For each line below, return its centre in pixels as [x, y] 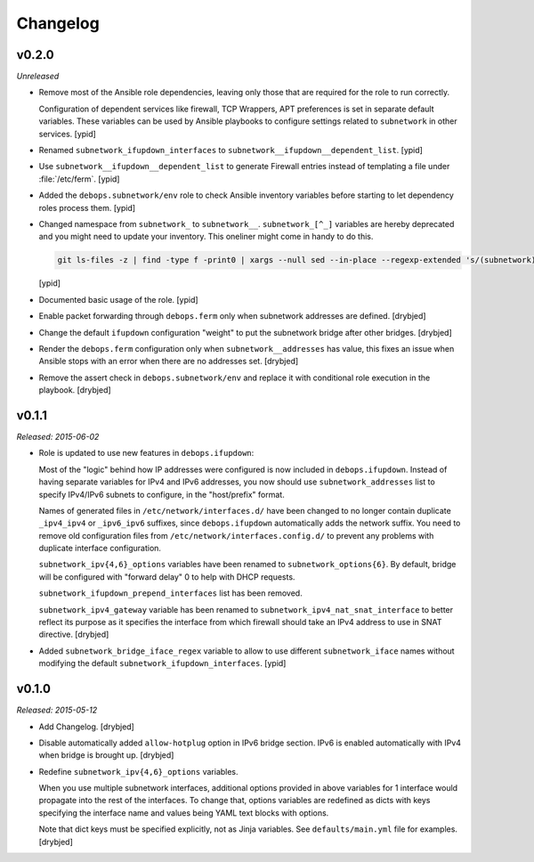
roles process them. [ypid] [87, 207]
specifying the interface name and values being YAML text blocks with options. [184, 813]
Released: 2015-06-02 [58, 436]
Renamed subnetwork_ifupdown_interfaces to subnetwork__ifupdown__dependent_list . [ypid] [231, 150]
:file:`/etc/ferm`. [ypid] [79, 179]
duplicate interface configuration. [100, 549]
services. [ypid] [68, 134]
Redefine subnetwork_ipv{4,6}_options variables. [139, 771]
